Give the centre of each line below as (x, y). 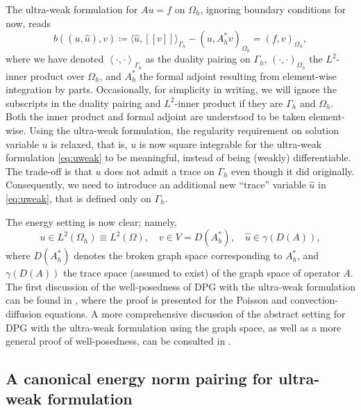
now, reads (28, 23)
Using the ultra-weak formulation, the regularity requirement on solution (184, 130)
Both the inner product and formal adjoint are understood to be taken (156, 116)
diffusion (24, 313)
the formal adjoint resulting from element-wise (238, 75)
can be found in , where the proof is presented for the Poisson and (146, 300)
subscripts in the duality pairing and (83, 102)
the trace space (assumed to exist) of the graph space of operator (201, 273)
